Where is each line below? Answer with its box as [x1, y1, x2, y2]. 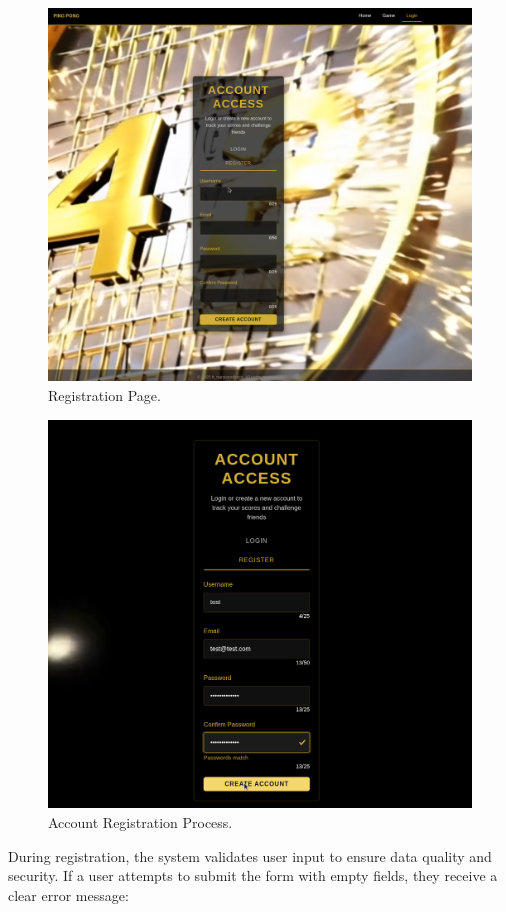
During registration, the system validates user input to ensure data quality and [8, 845, 492, 866]
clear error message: [8, 884, 129, 905]
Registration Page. [48, 385, 161, 406]
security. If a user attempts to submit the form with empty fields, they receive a [8, 865, 498, 886]
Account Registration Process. [48, 812, 233, 833]
